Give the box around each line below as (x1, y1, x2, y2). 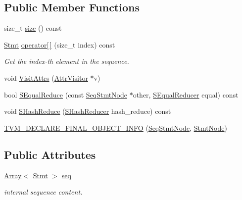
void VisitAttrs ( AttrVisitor (4, 72, 88, 83)
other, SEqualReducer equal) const (133, 89, 239, 100)
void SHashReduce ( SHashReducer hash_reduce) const (4, 106, 171, 116)
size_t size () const (4, 23, 62, 33)
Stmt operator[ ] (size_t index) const (4, 39, 115, 50)
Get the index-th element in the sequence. (4, 56, 129, 66)
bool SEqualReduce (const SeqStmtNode (4, 89, 127, 100)
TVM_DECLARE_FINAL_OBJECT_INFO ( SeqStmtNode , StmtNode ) (4, 122, 227, 133)
